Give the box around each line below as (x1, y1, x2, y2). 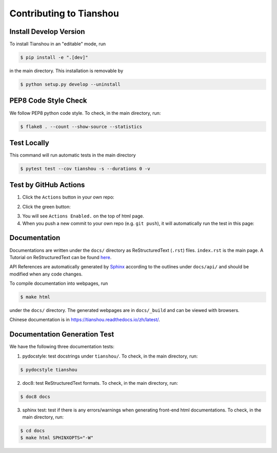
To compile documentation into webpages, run (9, 280, 108, 287)
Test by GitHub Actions (9, 181, 85, 189)
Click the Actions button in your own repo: (22, 194, 115, 200)
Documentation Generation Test (9, 330, 114, 339)
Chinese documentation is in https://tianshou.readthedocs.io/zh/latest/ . (9, 317, 160, 323)
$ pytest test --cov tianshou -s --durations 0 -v (20, 166, 151, 171)
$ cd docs (20, 428, 45, 434)
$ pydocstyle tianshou (20, 367, 77, 372)
